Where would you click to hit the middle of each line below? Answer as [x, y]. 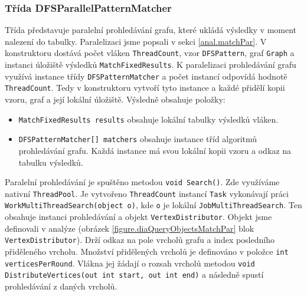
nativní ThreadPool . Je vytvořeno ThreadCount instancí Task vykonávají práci [147, 193]
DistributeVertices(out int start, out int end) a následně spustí [134, 274]
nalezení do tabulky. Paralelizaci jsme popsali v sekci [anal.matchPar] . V [136, 41]
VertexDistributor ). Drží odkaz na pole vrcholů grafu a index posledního [140, 240]
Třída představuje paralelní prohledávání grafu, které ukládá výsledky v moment [151, 30]
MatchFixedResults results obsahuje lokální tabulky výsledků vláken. [148, 119]
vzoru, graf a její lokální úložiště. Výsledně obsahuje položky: [115, 99]
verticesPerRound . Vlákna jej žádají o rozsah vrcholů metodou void [130, 263]
